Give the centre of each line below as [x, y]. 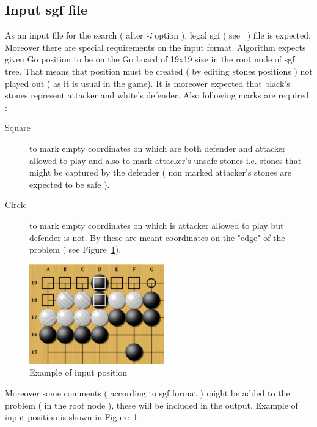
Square [18, 128]
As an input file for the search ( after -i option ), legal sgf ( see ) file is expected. [158, 35]
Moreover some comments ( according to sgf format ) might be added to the [148, 393]
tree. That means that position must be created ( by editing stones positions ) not [159, 71]
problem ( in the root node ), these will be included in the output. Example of [151, 405]
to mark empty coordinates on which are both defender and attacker [158, 148]
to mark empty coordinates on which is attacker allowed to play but [157, 225]
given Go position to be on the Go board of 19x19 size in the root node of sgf [150, 59]
